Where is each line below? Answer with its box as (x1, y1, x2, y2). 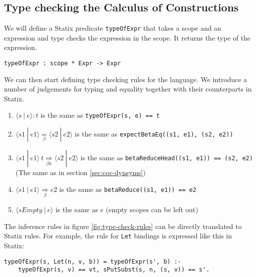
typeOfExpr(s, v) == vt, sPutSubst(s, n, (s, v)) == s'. (18, 266, 210, 274)
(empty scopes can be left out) (105, 204, 199, 215)
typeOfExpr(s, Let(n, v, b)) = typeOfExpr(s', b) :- (4, 258, 181, 265)
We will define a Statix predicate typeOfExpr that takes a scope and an (4, 23, 221, 33)
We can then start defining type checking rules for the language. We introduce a (4, 74, 247, 84)
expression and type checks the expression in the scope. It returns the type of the (4, 32, 251, 43)
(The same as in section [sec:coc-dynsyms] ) (15, 167, 146, 178)
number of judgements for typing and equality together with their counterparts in (4, 84, 252, 94)
